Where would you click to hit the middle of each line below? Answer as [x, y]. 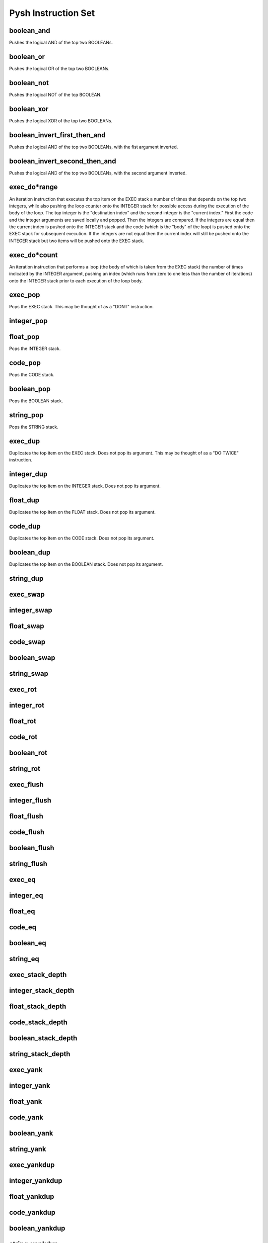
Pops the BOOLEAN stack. [36, 401]
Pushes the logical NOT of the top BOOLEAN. [55, 94]
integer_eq [26, 896]
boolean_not [29, 83]
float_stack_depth [38, 1007]
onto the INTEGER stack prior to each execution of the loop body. [76, 280]
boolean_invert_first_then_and [57, 135]
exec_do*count [33, 255]
